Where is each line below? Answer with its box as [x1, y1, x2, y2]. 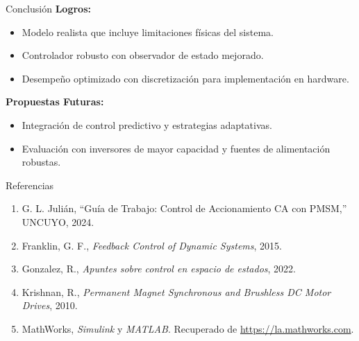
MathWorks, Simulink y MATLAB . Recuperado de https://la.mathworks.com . [22, 321, 354, 335]
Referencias [6, 177, 54, 192]
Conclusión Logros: [6, 1, 91, 15]
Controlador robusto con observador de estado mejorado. [22, 48, 264, 62]
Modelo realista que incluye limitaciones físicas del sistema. [22, 24, 274, 39]
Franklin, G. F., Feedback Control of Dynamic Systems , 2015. [22, 238, 282, 252]
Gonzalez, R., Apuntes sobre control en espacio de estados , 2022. [22, 261, 297, 276]
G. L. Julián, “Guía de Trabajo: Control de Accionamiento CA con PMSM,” [22, 201, 347, 216]
